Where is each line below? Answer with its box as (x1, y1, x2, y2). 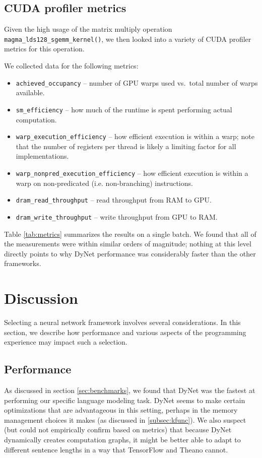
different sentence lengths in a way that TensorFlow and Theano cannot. (4, 444, 228, 454)
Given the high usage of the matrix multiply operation (4, 24, 172, 34)
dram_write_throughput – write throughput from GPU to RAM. (16, 211, 218, 222)
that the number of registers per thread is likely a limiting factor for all (16, 141, 236, 151)
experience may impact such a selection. (4, 337, 127, 347)
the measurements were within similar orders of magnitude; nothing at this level (4, 238, 251, 249)
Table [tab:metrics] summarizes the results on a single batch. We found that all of (4, 228, 256, 239)
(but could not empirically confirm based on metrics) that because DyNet (4, 424, 232, 435)
